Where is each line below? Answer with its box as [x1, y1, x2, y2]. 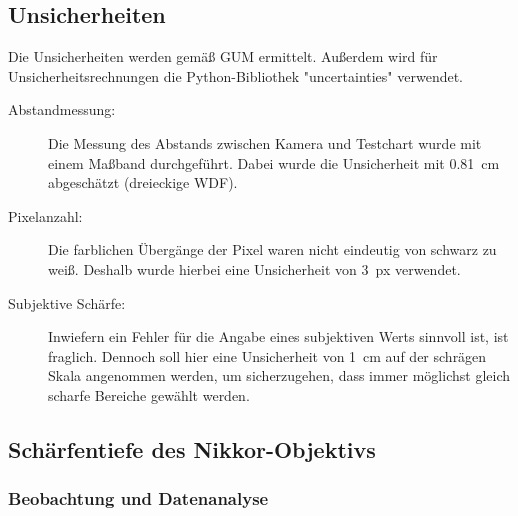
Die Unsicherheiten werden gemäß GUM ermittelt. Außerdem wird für [8, 46, 438, 67]
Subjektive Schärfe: [8, 292, 126, 313]
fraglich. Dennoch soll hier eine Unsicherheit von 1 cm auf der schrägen [48, 345, 487, 366]
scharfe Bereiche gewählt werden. [48, 384, 250, 405]
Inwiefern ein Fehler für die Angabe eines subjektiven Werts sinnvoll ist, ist [48, 326, 509, 347]
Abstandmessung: [8, 99, 116, 120]
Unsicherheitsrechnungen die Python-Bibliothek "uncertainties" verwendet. [8, 65, 463, 86]
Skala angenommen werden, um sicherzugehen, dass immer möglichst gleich [48, 365, 510, 386]
